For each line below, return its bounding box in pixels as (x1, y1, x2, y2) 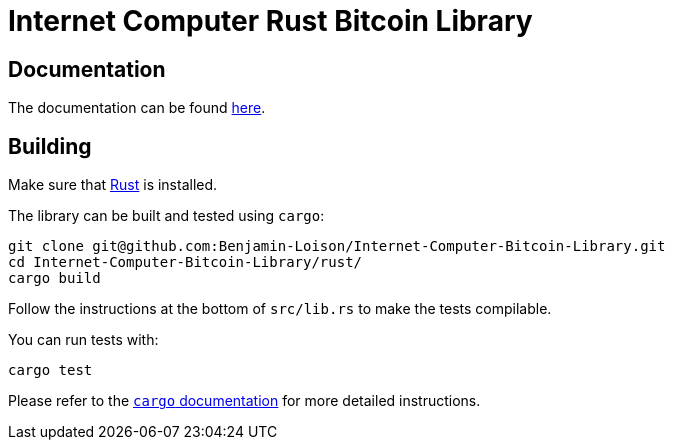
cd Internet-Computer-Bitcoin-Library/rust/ (8, 254, 363, 271)
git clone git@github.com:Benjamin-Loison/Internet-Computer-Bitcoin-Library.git (8, 238, 666, 255)
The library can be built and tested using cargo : (8, 207, 325, 225)
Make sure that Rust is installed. (8, 176, 218, 194)
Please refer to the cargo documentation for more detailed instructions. (8, 392, 481, 410)
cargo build (8, 270, 101, 287)
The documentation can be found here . (8, 99, 266, 117)
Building (8, 133, 92, 159)
